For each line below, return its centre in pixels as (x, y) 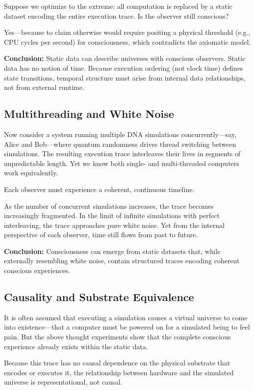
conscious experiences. (37, 270)
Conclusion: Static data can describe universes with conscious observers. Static (125, 58)
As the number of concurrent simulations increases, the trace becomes (109, 206)
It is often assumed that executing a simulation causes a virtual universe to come (126, 317)
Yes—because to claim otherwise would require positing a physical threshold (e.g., (127, 32)
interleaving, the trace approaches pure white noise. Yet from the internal (114, 225)
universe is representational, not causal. (63, 382)
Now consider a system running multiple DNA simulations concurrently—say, (120, 134)
